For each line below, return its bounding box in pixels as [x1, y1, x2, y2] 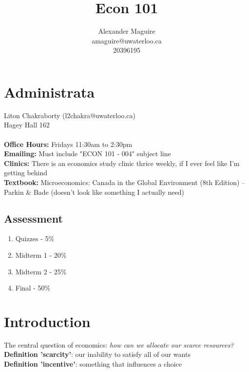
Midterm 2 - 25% [15, 266, 67, 276]
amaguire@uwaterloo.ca [92, 35, 162, 45]
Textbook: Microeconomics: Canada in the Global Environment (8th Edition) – [4, 177, 246, 187]
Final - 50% [15, 283, 51, 293]
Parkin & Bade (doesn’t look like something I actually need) [4, 186, 185, 197]
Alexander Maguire [98, 26, 155, 36]
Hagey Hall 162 [4, 120, 50, 130]
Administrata [4, 82, 95, 102]
